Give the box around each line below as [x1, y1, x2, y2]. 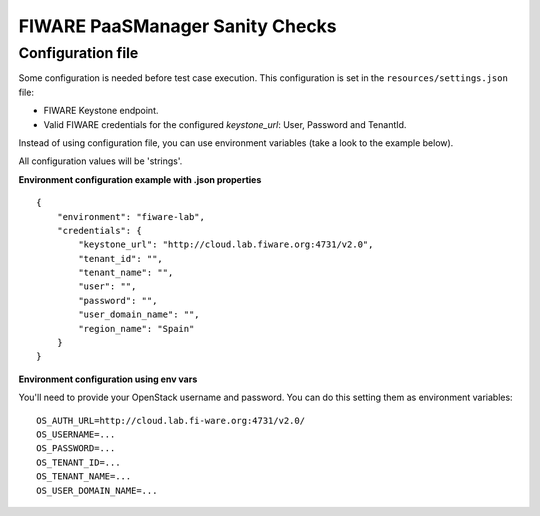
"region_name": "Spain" [78, 323, 195, 334]
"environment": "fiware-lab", [56, 211, 205, 222]
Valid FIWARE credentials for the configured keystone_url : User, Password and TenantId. [43, 118, 407, 130]
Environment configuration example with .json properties [18, 173, 262, 185]
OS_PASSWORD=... [36, 443, 116, 454]
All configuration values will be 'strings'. [18, 155, 183, 167]
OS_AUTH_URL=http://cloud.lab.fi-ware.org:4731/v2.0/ [36, 415, 305, 426]
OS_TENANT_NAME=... [36, 471, 132, 482]
